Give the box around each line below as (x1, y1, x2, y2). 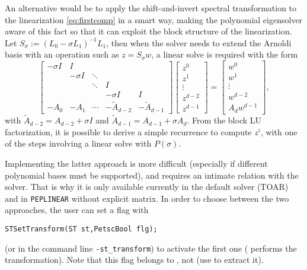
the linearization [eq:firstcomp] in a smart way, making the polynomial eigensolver (5, 13, 303, 26)
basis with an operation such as (5, 48, 119, 61)
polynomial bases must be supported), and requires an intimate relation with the (5, 169, 299, 181)
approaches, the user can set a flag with (5, 204, 149, 216)
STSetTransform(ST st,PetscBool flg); (5, 224, 158, 233)
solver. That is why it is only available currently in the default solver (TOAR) (5, 180, 289, 193)
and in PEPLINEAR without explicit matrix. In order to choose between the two (5, 192, 289, 204)
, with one (260, 125, 298, 138)
